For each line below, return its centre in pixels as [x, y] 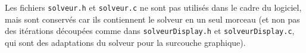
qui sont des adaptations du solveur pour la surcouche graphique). [125, 42]
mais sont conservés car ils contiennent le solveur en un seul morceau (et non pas [152, 19]
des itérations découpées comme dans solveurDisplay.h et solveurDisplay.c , [150, 31]
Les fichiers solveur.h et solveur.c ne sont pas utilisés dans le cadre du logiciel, [153, 7]
